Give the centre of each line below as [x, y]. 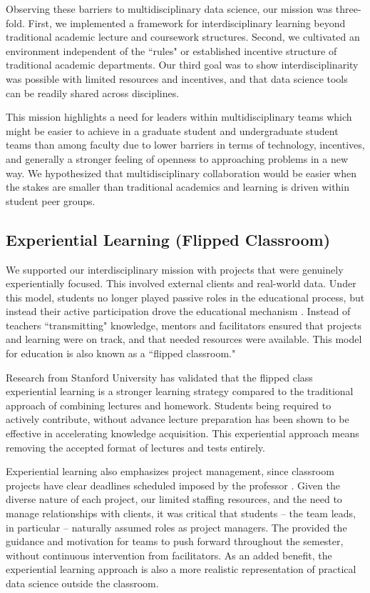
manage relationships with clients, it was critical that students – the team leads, [181, 513]
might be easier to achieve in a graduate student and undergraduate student [172, 130]
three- [348, 9]
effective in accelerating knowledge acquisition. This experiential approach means [183, 433]
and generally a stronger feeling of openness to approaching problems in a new [177, 158]
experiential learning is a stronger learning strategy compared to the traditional [180, 391]
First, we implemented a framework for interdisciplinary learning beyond [187, 23]
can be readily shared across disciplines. [93, 93]
